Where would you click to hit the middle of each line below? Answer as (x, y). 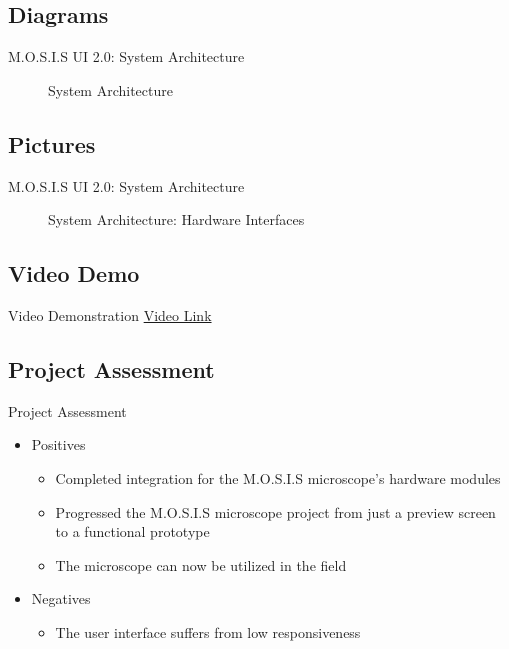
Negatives (61, 598)
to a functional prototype (132, 531)
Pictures (52, 143)
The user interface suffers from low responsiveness (208, 631)
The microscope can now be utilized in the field (201, 564)
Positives (58, 444)
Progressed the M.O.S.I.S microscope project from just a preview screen (275, 511)
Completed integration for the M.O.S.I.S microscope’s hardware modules (278, 477)
